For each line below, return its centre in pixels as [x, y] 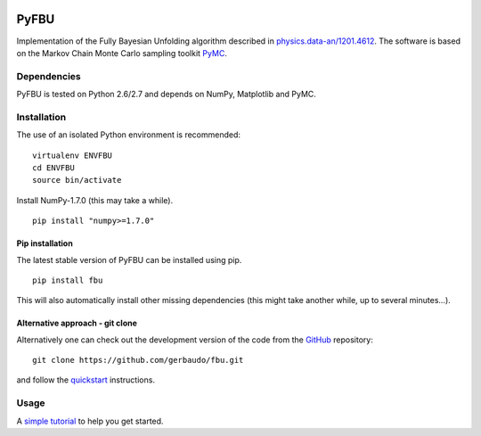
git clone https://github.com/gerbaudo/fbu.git [138, 360]
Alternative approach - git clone [77, 323]
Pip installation [45, 243]
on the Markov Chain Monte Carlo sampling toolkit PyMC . [122, 53]
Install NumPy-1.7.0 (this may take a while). [95, 200]
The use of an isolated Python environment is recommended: [128, 135]
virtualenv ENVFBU [73, 155]
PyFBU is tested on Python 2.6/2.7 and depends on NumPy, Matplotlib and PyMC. [166, 95]
